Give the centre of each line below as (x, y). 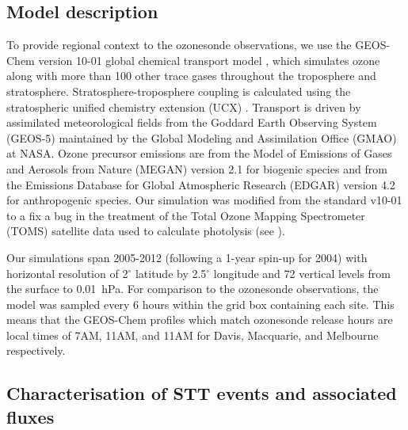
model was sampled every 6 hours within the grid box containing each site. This (200, 304)
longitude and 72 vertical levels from (302, 273)
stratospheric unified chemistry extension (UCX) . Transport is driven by (184, 107)
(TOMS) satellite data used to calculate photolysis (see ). (146, 231)
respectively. (36, 350)
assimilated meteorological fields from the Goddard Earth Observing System (192, 122)
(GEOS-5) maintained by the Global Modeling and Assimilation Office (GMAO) (202, 137)
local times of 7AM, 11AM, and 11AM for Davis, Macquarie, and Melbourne (193, 335)
